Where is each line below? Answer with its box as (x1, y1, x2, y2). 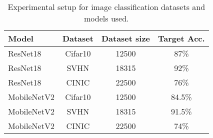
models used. (84, 12, 129, 24)
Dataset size (101, 32, 150, 44)
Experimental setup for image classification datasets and (7, 1, 205, 12)
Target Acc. (158, 32, 205, 44)
